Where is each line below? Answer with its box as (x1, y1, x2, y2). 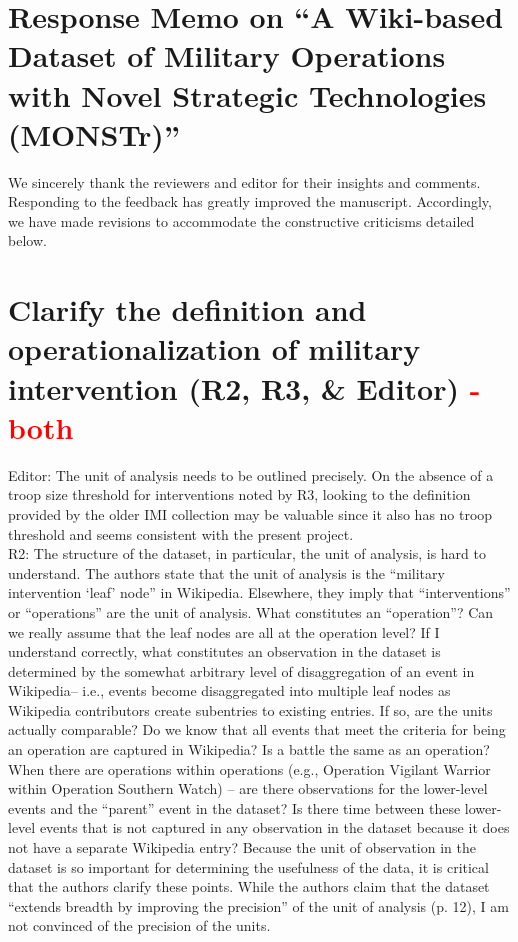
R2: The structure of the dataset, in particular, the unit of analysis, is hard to (8, 543, 486, 564)
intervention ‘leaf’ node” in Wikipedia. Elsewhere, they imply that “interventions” (8, 582, 511, 603)
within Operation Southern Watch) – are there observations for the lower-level (8, 778, 488, 799)
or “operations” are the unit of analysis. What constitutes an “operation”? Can (8, 601, 494, 622)
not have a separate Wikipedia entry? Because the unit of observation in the (8, 837, 476, 858)
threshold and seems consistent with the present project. (8, 523, 354, 544)
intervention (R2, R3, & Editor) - (8, 367, 481, 408)
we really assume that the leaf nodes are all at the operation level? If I (8, 621, 440, 642)
